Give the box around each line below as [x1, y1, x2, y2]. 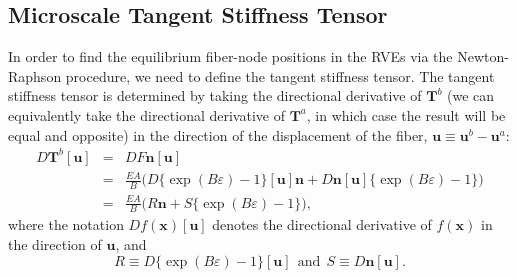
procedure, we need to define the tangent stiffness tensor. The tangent [65, 65, 495, 86]
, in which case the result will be [306, 104, 506, 125]
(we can [447, 85, 495, 106]
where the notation [8, 214, 124, 235]
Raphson [8, 65, 62, 86]
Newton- [457, 46, 509, 67]
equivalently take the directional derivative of [8, 104, 285, 125]
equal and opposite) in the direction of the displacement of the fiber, [8, 124, 428, 145]
